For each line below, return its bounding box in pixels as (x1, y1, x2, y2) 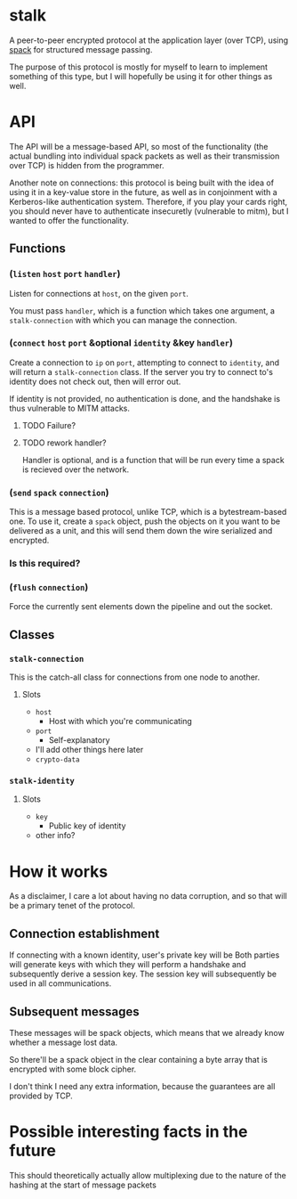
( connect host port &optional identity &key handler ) (9, 337, 234, 349)
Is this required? (9, 558, 81, 570)
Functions (9, 241, 67, 257)
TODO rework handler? (21, 437, 107, 448)
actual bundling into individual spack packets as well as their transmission (9, 151, 280, 161)
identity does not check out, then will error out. (9, 376, 181, 387)
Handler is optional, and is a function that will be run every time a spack (21, 454, 285, 465)
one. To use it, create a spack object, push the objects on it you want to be (9, 516, 281, 526)
